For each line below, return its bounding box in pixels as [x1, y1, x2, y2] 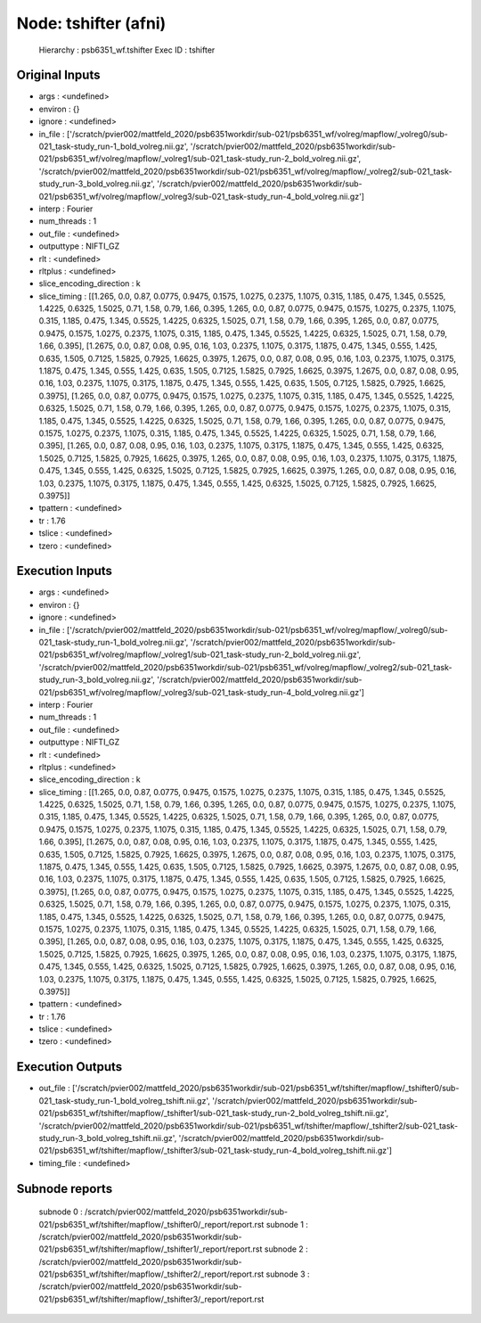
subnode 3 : [265, 1269, 311, 1279]
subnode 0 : [38, 1206, 84, 1217]
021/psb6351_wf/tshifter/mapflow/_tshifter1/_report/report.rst [38, 1244, 263, 1254]
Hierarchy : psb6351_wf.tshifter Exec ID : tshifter [38, 45, 216, 55]
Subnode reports [16, 1181, 113, 1196]
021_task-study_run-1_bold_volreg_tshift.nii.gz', [38, 1095, 211, 1105]
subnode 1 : [265, 1219, 309, 1229]
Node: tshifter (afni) [16, 13, 167, 33]
